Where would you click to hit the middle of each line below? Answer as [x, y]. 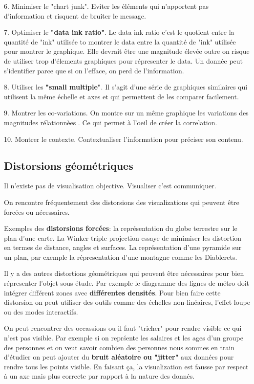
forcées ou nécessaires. [37, 212]
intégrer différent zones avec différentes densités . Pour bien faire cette [112, 292]
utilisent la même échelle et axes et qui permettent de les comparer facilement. [121, 96]
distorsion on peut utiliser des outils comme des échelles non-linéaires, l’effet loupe [127, 302]
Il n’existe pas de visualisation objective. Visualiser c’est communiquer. [110, 186]
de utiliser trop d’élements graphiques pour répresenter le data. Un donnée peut [124, 60]
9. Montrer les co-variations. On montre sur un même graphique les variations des [126, 113]
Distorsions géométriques [69, 165]
